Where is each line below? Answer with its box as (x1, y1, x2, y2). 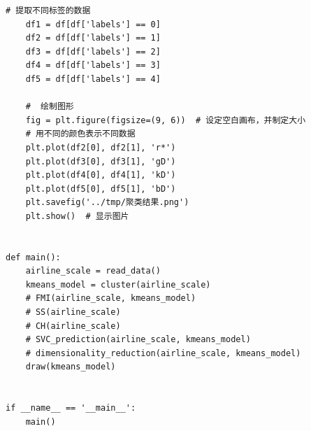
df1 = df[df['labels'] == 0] (25, 19, 161, 29)
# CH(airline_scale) (25, 320, 121, 331)
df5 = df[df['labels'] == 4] (25, 73, 161, 84)
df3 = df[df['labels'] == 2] (25, 46, 161, 57)
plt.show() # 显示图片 (25, 211, 129, 221)
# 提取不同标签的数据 (6, 6, 91, 15)
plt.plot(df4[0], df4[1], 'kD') (25, 170, 176, 181)
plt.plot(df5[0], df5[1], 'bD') (25, 183, 176, 194)
